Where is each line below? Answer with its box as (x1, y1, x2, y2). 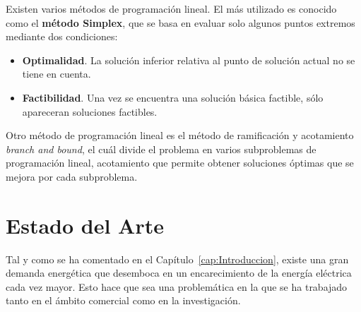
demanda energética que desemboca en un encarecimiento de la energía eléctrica (6, 265, 352, 280)
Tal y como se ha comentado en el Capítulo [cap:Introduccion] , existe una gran (6, 251, 349, 266)
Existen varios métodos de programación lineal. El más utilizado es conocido (6, 1, 337, 16)
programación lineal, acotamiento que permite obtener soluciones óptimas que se (6, 155, 354, 170)
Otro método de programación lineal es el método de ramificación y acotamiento (6, 128, 354, 143)
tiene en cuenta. (22, 66, 91, 81)
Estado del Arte (6, 210, 164, 239)
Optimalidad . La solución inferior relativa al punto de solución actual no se (22, 52, 355, 67)
